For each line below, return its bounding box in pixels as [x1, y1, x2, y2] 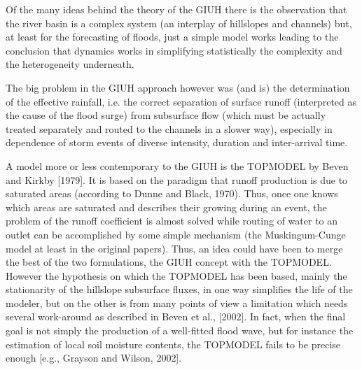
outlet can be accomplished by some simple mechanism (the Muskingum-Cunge [6, 227, 346, 241]
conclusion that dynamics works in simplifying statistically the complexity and [6, 43, 342, 57]
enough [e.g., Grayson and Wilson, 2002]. [6, 350, 182, 365]
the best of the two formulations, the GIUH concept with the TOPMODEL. [6, 255, 332, 269]
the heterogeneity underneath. [6, 57, 134, 71]
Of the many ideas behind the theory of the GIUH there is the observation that [6, 2, 347, 16]
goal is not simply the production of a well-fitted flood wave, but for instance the [6, 323, 354, 338]
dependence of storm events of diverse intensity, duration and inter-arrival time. [6, 135, 348, 150]
